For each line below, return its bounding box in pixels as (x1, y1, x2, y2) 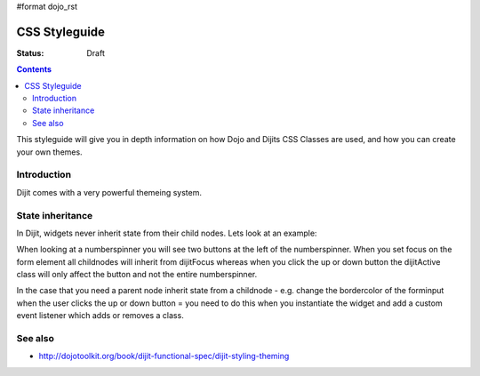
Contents (16, 64, 52, 75)
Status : (16, 47, 44, 58)
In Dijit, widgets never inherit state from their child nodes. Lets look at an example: (16, 228, 317, 238)
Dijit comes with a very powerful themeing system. (16, 187, 202, 197)
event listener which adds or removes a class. (16, 310, 184, 321)
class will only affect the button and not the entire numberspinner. (16, 269, 258, 280)
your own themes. (16, 147, 84, 157)
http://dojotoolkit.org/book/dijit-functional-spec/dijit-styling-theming (38, 351, 290, 362)
